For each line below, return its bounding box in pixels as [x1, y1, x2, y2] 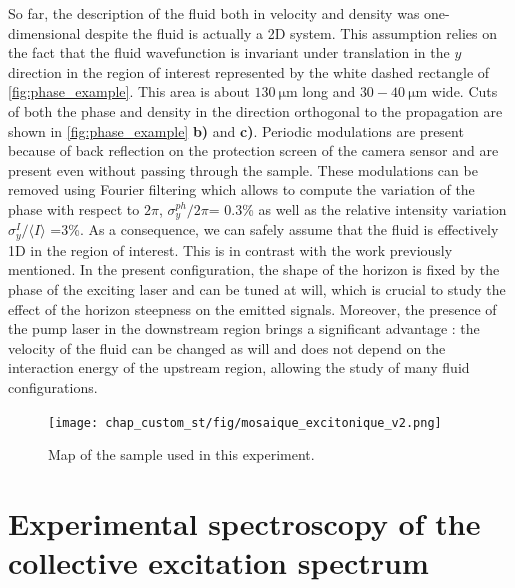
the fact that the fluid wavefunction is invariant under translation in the [8, 42, 450, 63]
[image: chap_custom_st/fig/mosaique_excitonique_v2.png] [48, 415, 442, 430]
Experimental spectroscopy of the [8, 503, 481, 544]
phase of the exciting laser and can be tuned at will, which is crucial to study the [8, 279, 506, 300]
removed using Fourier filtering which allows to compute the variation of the [8, 179, 475, 200]
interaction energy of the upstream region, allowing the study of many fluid [8, 357, 470, 378]
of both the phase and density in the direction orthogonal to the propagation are [8, 100, 503, 121]
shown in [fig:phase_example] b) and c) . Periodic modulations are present [8, 120, 464, 141]
